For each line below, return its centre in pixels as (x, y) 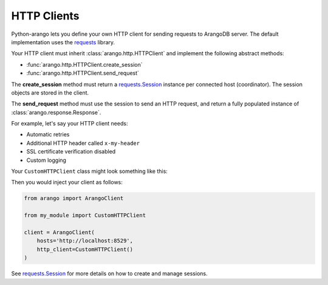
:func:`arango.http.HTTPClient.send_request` (83, 73)
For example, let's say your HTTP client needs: (70, 124)
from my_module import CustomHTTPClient (85, 216)
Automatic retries (48, 135)
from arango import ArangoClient (74, 198)
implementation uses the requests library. (63, 42)
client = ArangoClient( (60, 232)
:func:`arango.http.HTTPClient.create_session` (84, 64)
